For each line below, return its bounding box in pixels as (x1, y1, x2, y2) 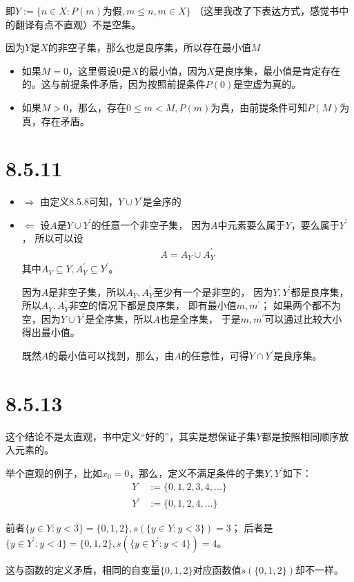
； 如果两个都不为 (260, 298, 341, 312)
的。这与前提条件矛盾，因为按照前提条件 (21, 77, 206, 91)
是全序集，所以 (85, 311, 153, 326)
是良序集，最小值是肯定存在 (215, 63, 341, 77)
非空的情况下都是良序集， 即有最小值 (69, 298, 237, 312)
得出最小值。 (21, 325, 80, 339)
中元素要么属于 (217, 217, 286, 232)
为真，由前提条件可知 (210, 100, 308, 114)
